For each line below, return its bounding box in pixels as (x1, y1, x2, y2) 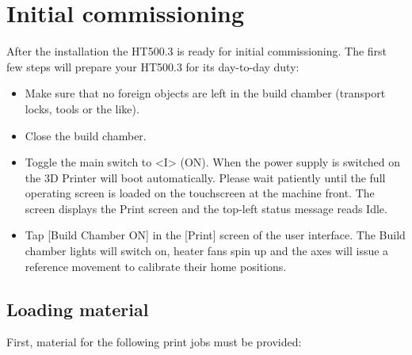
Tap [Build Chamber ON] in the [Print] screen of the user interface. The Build (25, 227, 406, 243)
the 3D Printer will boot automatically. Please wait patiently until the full (25, 169, 386, 185)
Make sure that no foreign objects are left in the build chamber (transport (25, 85, 386, 101)
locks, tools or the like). (25, 100, 139, 116)
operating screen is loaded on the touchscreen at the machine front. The (25, 185, 375, 201)
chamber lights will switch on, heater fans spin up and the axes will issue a (25, 242, 389, 259)
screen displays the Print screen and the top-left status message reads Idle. (25, 200, 387, 216)
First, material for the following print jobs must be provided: (6, 334, 302, 350)
